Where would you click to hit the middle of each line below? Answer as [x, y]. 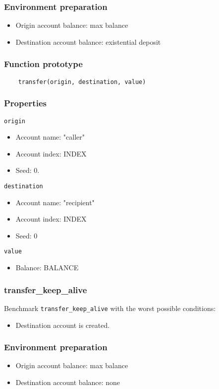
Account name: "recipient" [55, 202]
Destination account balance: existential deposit [88, 41]
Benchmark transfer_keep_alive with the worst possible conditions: [110, 308]
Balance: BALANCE [47, 268]
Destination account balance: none [68, 382]
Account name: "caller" [50, 137]
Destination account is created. [63, 325]
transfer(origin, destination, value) [82, 82]
